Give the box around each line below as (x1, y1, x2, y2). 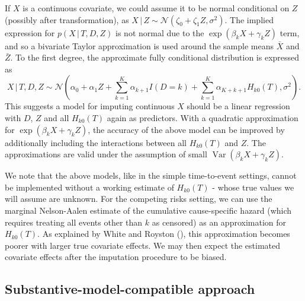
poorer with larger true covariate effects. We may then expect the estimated (5, 239, 281, 251)
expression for (5, 26, 55, 39)
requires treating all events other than (5, 216, 143, 228)
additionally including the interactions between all (5, 136, 187, 148)
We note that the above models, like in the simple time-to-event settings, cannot (5, 169, 297, 182)
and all (44, 111, 69, 123)
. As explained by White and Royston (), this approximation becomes (37, 227, 290, 240)
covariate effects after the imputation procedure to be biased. (5, 251, 227, 263)
